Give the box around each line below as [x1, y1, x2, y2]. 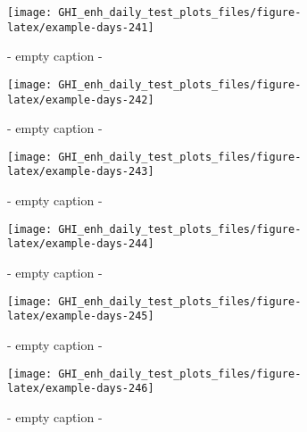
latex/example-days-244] [7, 237, 154, 251]
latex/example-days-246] [7, 382, 154, 395]
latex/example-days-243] [7, 165, 154, 179]
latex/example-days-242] [7, 93, 154, 106]
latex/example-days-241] [7, 21, 154, 34]
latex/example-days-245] [7, 310, 154, 323]
